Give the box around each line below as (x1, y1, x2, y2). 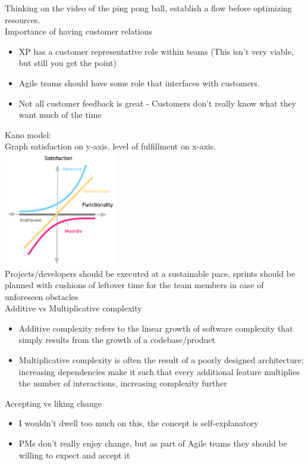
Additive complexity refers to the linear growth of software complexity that (18, 322, 293, 334)
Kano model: (5, 128, 52, 141)
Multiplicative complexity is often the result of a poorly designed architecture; (18, 354, 304, 366)
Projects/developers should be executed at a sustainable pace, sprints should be (5, 267, 296, 279)
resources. (5, 13, 40, 26)
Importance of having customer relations (5, 25, 152, 38)
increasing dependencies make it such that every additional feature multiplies (18, 365, 300, 377)
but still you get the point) (18, 57, 117, 69)
